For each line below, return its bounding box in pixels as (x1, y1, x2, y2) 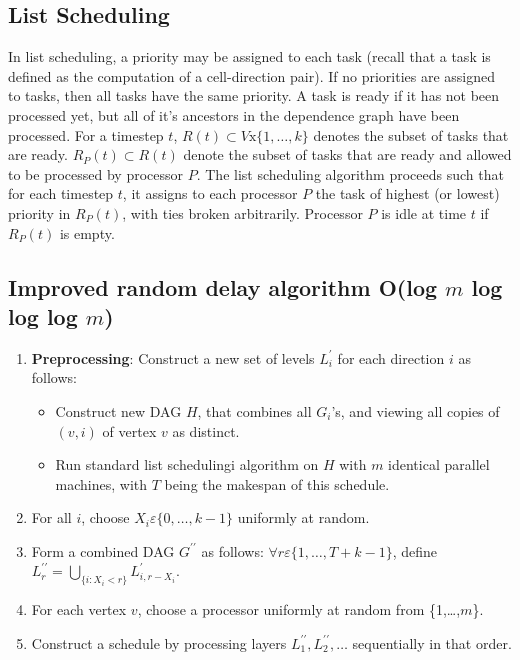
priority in (8, 202, 71, 223)
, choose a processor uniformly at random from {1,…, (137, 599, 461, 620)
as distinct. (172, 420, 240, 441)
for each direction (337, 347, 445, 368)
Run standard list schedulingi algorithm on (55, 454, 319, 475)
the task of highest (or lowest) (315, 183, 500, 204)
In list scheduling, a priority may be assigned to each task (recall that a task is (8, 46, 491, 67)
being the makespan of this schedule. (164, 473, 390, 494)
